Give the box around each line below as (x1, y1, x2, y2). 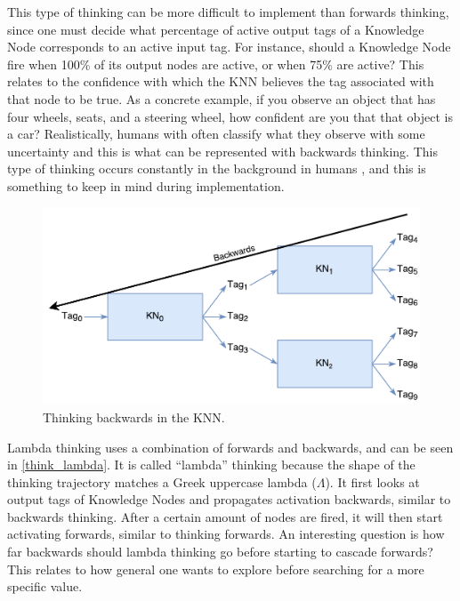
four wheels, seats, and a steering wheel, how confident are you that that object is (7, 107, 453, 125)
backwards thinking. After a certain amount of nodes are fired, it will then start (7, 507, 443, 525)
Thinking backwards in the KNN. (43, 407, 225, 426)
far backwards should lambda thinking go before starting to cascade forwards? (7, 542, 433, 561)
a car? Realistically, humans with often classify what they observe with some (7, 124, 425, 143)
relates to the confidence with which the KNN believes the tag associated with (7, 72, 434, 91)
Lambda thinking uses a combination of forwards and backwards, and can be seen (7, 437, 454, 456)
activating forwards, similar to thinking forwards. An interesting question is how (7, 525, 445, 543)
